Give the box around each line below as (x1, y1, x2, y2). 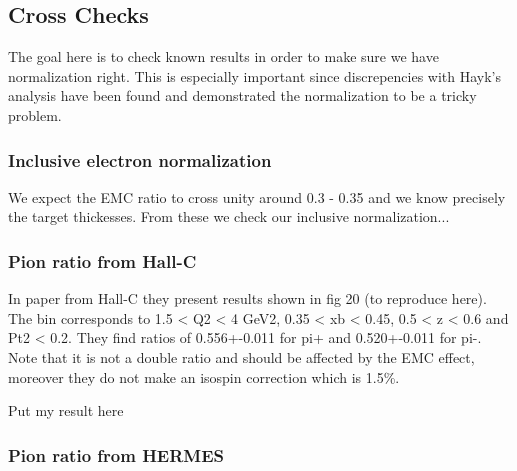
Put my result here (8, 400, 124, 421)
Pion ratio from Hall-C (8, 248, 197, 273)
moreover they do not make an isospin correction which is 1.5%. (8, 366, 400, 387)
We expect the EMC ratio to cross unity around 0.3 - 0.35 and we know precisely (8, 186, 506, 207)
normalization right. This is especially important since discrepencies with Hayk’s (8, 65, 502, 86)
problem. (8, 104, 62, 125)
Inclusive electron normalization (8, 147, 272, 172)
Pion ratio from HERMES (8, 442, 225, 467)
